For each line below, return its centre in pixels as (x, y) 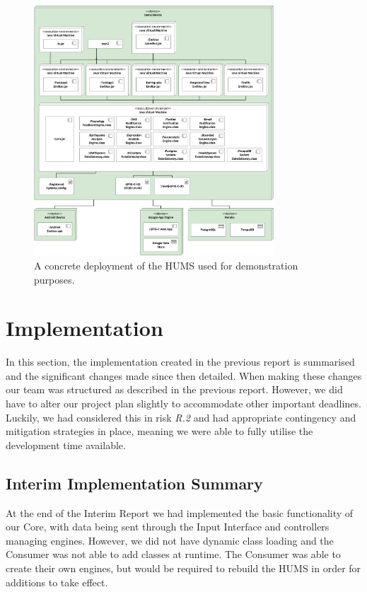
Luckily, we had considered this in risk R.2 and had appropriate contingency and (181, 417)
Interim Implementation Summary (134, 483)
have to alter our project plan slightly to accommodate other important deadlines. (183, 404)
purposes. (54, 279)
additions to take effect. (57, 582)
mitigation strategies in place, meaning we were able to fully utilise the (159, 431)
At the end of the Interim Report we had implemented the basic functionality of (180, 512)
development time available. (66, 445)
